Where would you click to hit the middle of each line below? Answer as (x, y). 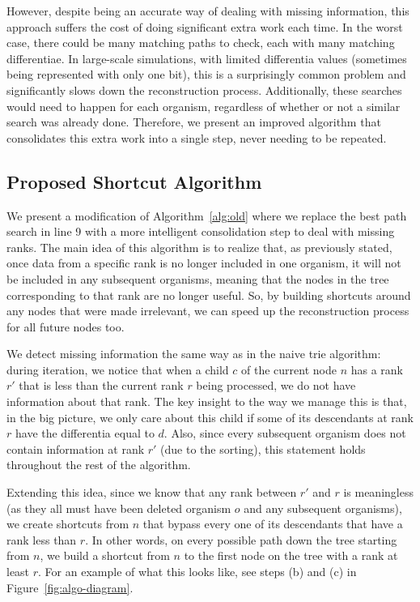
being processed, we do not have (276, 385)
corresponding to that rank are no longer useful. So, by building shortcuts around (209, 295)
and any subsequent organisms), (323, 508)
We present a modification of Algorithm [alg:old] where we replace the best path (207, 215)
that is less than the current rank (101, 385)
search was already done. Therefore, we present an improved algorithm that (194, 122)
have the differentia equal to (85, 433)
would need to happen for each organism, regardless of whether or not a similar (204, 106)
